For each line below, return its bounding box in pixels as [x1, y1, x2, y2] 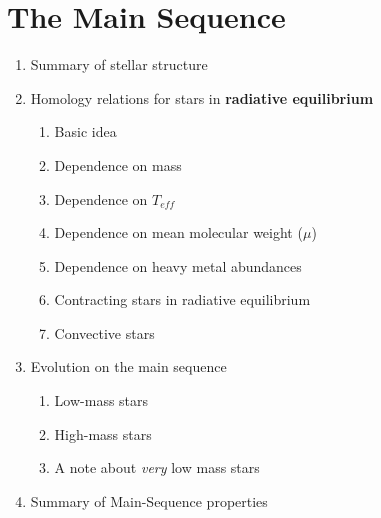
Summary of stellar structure [30, 54, 208, 75]
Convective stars [54, 322, 155, 343]
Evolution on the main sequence [30, 356, 227, 377]
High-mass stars [54, 423, 152, 444]
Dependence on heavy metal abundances [54, 255, 302, 276]
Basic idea [54, 121, 117, 142]
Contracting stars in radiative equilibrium [54, 289, 311, 310]
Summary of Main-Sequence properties [30, 490, 268, 511]
